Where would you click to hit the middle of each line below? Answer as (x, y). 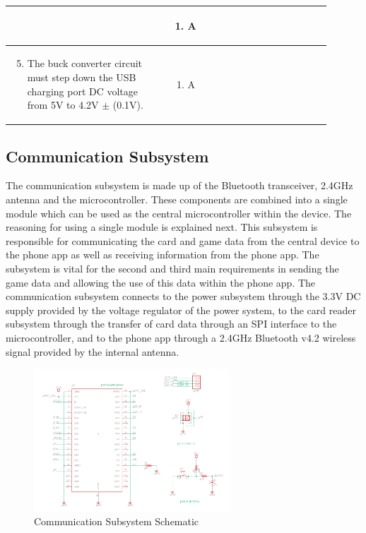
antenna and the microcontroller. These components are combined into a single (177, 199)
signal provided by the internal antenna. (93, 351)
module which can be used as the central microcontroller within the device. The (179, 213)
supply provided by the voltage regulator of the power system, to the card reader (181, 310)
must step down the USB (82, 77)
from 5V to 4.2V (63, 105)
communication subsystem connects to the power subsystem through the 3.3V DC (183, 296)
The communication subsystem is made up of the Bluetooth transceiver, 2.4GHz (179, 185)
